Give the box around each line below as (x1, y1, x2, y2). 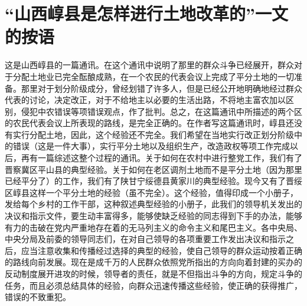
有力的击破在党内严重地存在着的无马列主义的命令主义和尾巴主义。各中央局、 (5, 221, 302, 233)
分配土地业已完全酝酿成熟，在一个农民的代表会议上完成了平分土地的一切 (12, 70, 294, 82)
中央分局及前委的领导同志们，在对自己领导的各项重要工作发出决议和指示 (5, 233, 286, 245)
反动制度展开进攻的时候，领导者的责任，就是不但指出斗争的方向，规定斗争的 (5, 268, 302, 279)
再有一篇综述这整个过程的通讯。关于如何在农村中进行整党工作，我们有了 (21, 152, 302, 164)
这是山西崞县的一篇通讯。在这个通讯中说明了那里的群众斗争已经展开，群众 (5, 59, 294, 71)
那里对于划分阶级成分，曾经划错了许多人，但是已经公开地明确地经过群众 (21, 82, 302, 94)
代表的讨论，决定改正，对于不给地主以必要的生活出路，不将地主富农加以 (5, 94, 286, 106)
